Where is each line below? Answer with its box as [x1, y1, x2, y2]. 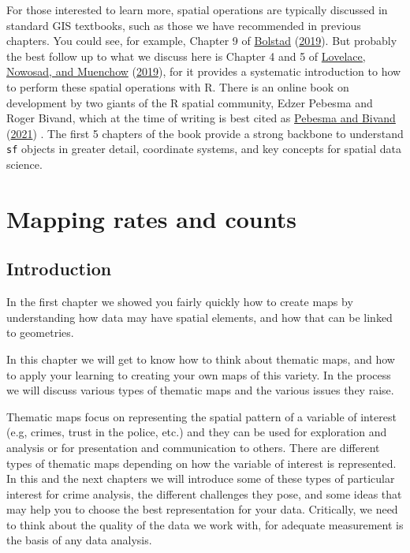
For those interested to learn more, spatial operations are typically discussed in [6, 2, 388, 17]
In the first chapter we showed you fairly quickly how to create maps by [6, 293, 353, 310]
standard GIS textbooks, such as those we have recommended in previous [6, 17, 361, 33]
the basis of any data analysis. [6, 532, 152, 548]
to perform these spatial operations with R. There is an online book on [6, 78, 349, 95]
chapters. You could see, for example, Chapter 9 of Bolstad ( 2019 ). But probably [6, 32, 397, 49]
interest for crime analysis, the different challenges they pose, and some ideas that [6, 485, 402, 502]
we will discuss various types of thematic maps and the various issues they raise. [6, 382, 394, 398]
